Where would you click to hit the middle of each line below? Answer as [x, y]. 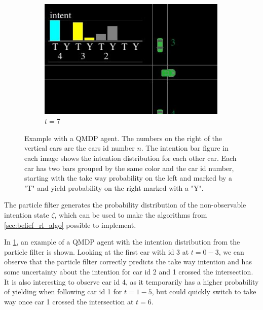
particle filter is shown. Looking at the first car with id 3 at [97, 251]
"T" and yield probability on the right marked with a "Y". [114, 187]
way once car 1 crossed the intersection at [69, 301]
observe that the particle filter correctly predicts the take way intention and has [128, 262]
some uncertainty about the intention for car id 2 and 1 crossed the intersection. [129, 272]
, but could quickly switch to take [204, 291]
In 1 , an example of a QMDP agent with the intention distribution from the [122, 242]
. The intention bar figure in [185, 148]
